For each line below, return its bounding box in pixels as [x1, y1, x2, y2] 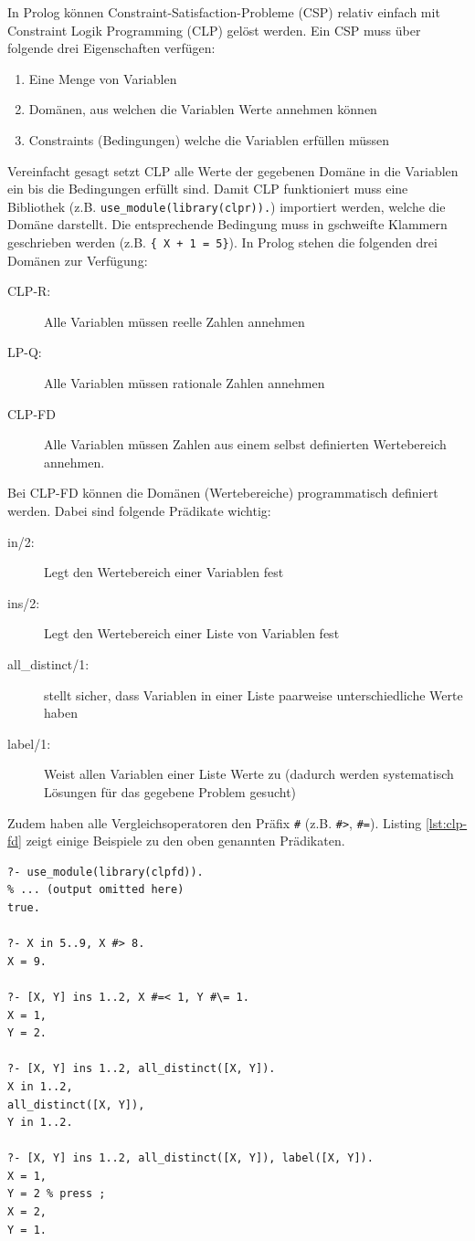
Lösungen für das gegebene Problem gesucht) [44, 782, 297, 801]
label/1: [7, 733, 51, 752]
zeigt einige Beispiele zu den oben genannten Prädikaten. [26, 831, 345, 850]
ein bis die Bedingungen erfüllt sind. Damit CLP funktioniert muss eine [7, 179, 408, 198]
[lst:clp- [425, 813, 468, 832]
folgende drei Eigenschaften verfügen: [7, 38, 216, 58]
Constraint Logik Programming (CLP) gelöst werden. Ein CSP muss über [7, 20, 421, 39]
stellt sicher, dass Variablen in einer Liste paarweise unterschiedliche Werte [44, 685, 463, 704]
